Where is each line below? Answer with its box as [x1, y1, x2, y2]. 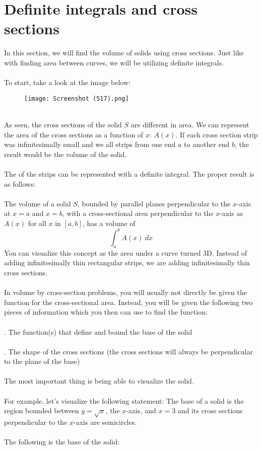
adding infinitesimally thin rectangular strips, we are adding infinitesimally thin [4, 257, 250, 268]
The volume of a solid [4, 198, 71, 208]
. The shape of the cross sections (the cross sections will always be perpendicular [4, 346, 253, 356]
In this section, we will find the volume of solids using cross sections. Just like [4, 47, 244, 58]
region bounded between [4, 405, 79, 416]
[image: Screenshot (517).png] [24, 95, 129, 102]
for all [28, 217, 46, 228]
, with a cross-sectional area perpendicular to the [62, 208, 214, 218]
